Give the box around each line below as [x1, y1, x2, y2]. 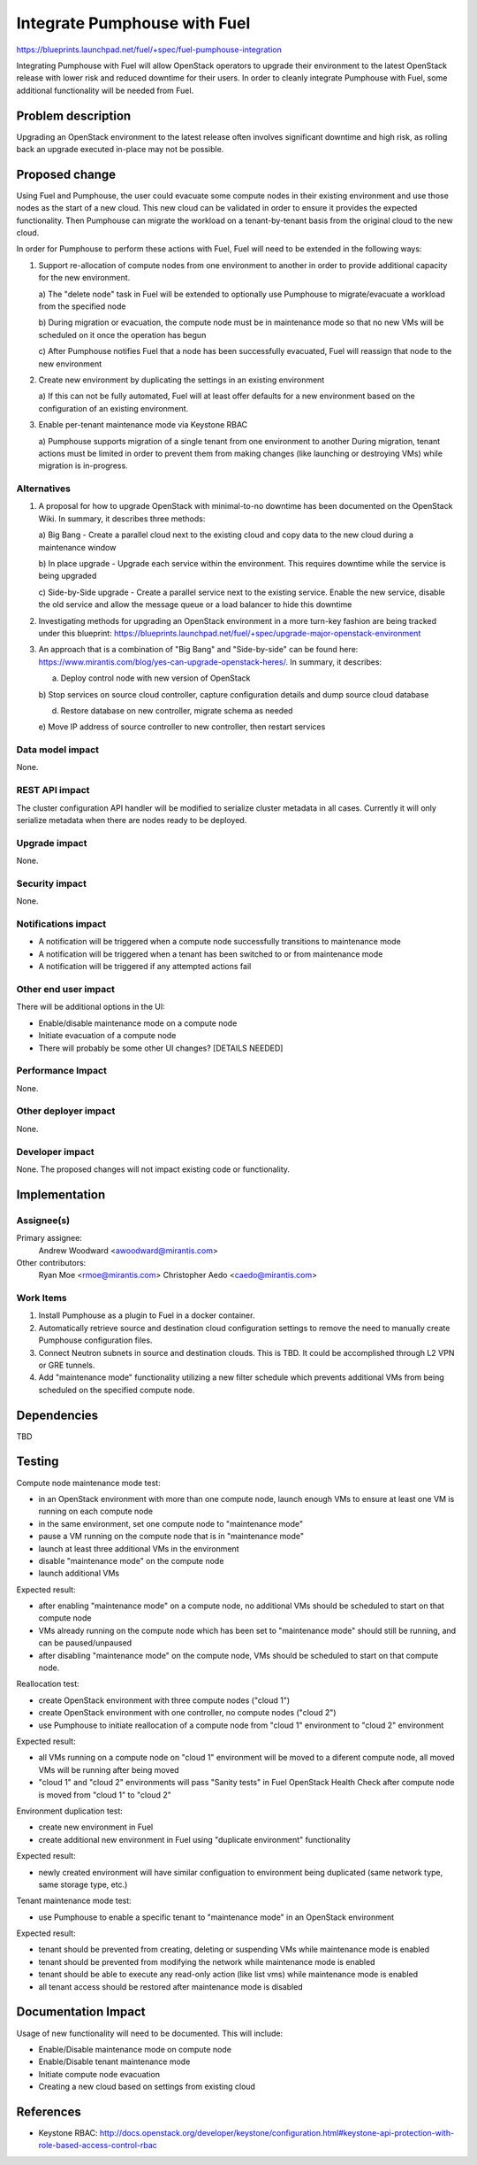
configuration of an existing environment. [38, 403, 189, 413]
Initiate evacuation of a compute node [38, 1030, 177, 1041]
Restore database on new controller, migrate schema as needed [60, 705, 293, 716]
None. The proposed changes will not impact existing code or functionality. [16, 1164, 291, 1175]
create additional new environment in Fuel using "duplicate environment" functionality [38, 1834, 351, 1845]
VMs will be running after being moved [38, 1764, 180, 1775]
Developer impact [16, 1145, 95, 1158]
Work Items [16, 1292, 67, 1305]
